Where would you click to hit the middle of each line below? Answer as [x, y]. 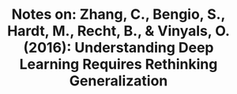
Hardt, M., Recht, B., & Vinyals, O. [118, 31]
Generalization [118, 81]
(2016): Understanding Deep [118, 48]
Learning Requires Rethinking [118, 65]
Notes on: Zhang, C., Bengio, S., [118, 14]
